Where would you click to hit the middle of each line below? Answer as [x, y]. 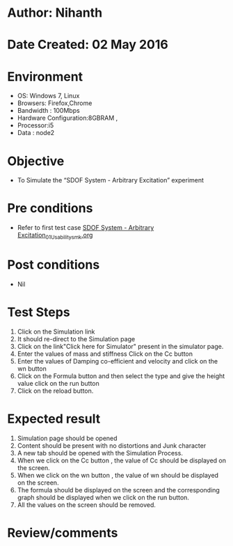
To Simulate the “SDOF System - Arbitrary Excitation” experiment [110, 180]
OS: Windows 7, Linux [48, 96]
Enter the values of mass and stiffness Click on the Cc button [105, 354]
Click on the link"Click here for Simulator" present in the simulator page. [120, 346]
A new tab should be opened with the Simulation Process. [100, 453]
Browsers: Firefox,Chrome [55, 103]
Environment [45, 76]
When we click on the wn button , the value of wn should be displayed [118, 475]
